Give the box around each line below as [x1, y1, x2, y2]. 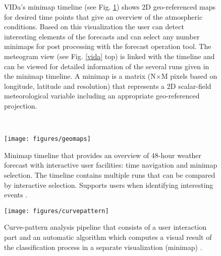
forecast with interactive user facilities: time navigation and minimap [4, 160, 217, 170]
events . [4, 189, 28, 200]
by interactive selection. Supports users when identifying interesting [4, 179, 213, 190]
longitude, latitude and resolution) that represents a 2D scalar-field [4, 80, 211, 91]
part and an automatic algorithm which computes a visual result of [4, 232, 212, 242]
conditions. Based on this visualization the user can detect [4, 21, 184, 32]
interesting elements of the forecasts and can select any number [4, 31, 200, 41]
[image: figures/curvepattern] [4, 207, 109, 215]
